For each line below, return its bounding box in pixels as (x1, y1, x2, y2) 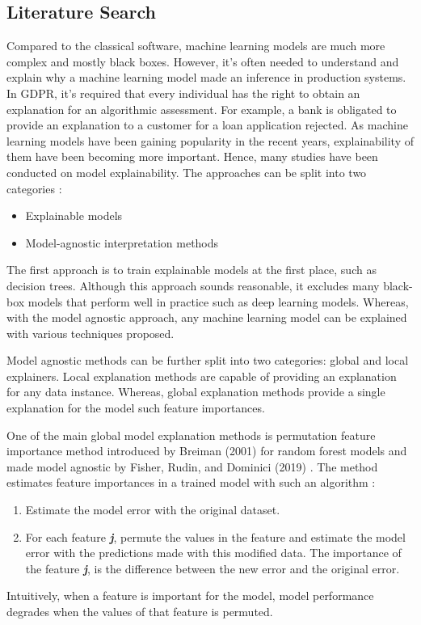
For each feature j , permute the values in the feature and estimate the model (25, 528, 406, 545)
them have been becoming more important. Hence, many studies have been (6, 148, 378, 165)
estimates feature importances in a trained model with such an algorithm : (6, 474, 376, 491)
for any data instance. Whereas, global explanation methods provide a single (6, 383, 385, 400)
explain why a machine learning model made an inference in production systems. (6, 69, 406, 86)
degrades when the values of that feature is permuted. (6, 603, 273, 620)
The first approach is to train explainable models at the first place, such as (6, 261, 377, 278)
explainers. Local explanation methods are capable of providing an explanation (6, 367, 397, 384)
